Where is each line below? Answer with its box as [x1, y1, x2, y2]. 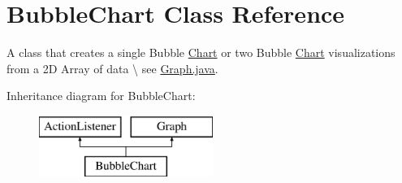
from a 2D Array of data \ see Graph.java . [6, 59, 218, 76]
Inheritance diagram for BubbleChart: [6, 87, 196, 104]
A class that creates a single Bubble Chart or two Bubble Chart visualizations [6, 44, 396, 61]
